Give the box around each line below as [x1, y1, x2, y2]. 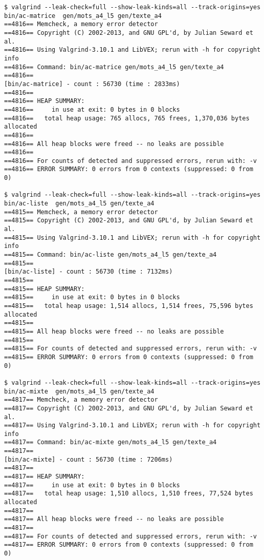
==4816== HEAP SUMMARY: [4, 97, 85, 105]
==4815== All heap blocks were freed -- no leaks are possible [4, 327, 224, 335]
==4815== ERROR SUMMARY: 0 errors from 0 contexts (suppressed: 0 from [4, 353, 253, 361]
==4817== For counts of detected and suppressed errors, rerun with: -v [4, 532, 257, 540]
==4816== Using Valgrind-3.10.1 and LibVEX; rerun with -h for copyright [4, 46, 261, 54]
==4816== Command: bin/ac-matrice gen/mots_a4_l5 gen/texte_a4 [4, 63, 224, 71]
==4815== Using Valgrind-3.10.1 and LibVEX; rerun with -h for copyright [4, 234, 261, 241]
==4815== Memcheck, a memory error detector [4, 208, 158, 216]
